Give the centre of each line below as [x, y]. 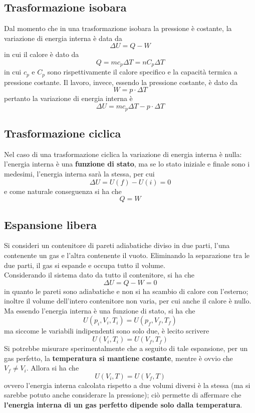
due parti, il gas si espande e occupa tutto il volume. [85, 265]
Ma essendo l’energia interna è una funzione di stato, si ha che [100, 310]
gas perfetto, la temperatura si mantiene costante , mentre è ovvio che [118, 358]
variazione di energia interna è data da [63, 38]
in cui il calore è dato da [42, 54]
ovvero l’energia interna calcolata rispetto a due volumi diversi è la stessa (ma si [127, 385]
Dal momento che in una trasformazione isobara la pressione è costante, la [118, 28]
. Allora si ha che [53, 368]
